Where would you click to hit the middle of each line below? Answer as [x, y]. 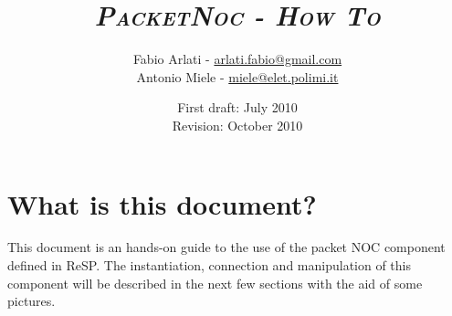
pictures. [32, 301]
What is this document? [162, 203]
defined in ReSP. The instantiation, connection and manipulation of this [210, 265]
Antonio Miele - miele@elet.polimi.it [237, 76]
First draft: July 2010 [237, 107]
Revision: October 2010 [237, 125]
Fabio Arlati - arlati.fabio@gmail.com [237, 59]
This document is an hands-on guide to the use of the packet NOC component [226, 247]
